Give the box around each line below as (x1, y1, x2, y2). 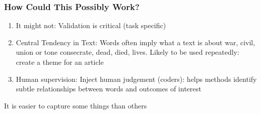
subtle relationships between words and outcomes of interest (16, 83, 202, 94)
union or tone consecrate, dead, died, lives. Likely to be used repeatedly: (16, 47, 239, 57)
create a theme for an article (16, 57, 104, 67)
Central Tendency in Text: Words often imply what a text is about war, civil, (16, 37, 255, 47)
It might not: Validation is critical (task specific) (16, 20, 166, 31)
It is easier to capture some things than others (4, 100, 147, 110)
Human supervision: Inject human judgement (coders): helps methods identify (16, 73, 257, 84)
